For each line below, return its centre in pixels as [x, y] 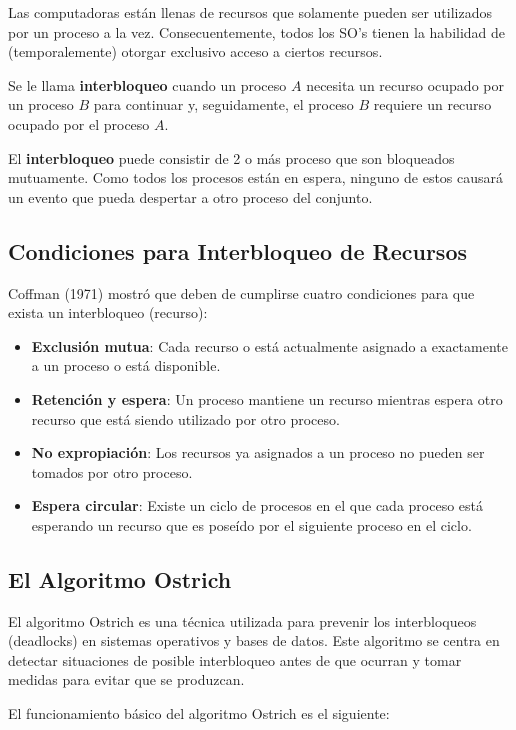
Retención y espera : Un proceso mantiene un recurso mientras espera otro [267, 398]
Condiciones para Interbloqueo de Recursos [238, 250]
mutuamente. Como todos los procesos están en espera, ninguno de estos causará [256, 177]
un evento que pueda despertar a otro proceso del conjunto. [190, 196]
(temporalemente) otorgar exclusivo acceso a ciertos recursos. [195, 51]
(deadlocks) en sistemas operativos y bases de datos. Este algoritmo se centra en [254, 640]
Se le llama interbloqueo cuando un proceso [147, 84]
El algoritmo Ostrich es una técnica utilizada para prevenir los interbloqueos [242, 620]
